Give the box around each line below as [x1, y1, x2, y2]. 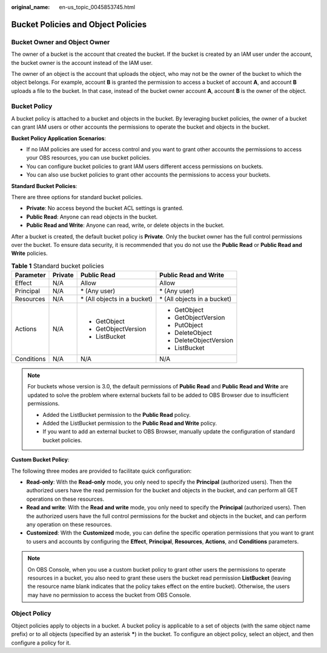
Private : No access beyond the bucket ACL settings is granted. [26, 205, 184, 212]
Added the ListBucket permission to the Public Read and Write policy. [42, 419, 217, 427]
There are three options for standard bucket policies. [11, 193, 143, 200]
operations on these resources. [26, 495, 105, 502]
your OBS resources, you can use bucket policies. [26, 154, 151, 161]
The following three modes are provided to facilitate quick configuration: [11, 467, 192, 475]
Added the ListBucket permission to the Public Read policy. [42, 411, 191, 418]
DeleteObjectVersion [174, 336, 234, 345]
